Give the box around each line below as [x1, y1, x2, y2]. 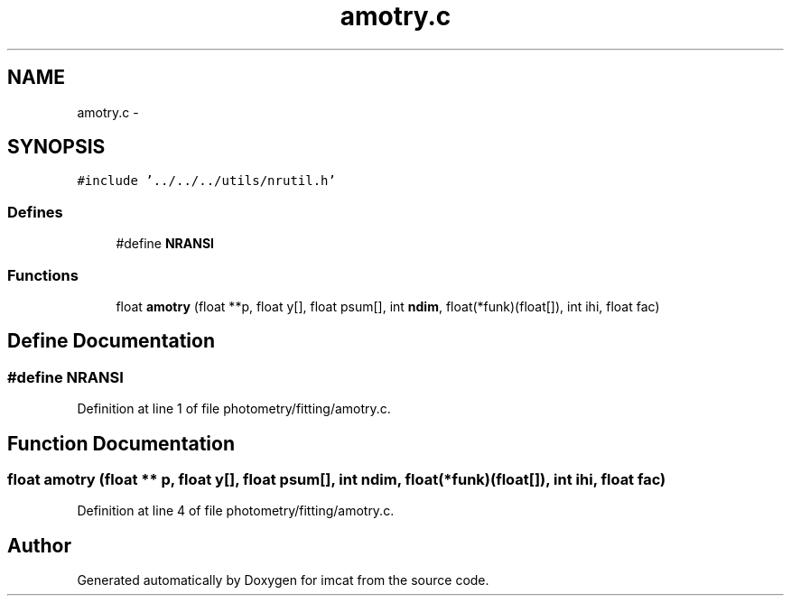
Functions [7, 265, 79, 284]
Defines [7, 202, 63, 221]
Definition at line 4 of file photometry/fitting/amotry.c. [77, 503, 395, 519]
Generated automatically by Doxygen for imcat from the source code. [77, 572, 489, 589]
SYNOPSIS [7, 135, 106, 159]
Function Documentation [7, 431, 235, 455]
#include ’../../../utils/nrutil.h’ [77, 173, 336, 189]
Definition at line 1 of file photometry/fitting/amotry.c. [77, 401, 391, 417]
